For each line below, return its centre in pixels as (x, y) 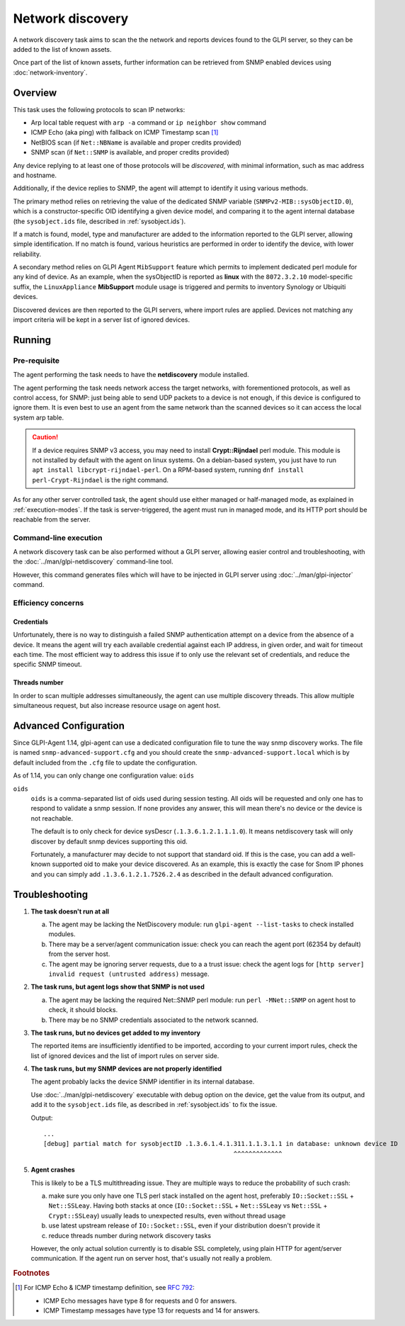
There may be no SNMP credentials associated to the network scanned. (153, 1020)
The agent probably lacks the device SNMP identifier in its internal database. (143, 1081)
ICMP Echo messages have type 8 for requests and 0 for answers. (140, 1300)
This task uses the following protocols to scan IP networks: (99, 109)
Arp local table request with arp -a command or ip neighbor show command (149, 123)
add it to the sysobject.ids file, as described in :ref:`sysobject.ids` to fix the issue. (154, 1105)
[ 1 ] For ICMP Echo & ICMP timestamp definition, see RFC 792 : (105, 1288)
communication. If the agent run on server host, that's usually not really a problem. (152, 1259)
